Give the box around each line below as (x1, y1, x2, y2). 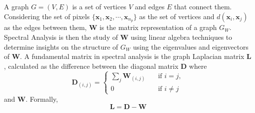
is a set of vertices (72, 1, 126, 11)
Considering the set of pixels (4, 11, 90, 21)
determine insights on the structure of (4, 41, 118, 52)
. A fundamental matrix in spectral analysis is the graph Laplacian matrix (20, 51, 245, 61)
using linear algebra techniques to (130, 32, 232, 42)
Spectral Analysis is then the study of (4, 32, 118, 42)
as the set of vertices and (139, 11, 215, 21)
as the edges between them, (4, 22, 87, 32)
